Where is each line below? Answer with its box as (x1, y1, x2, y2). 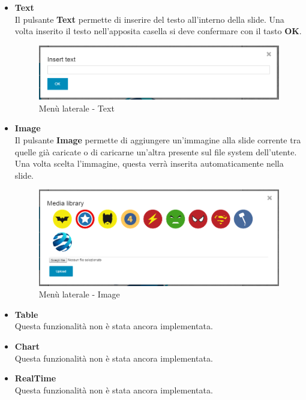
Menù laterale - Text (38, 101, 115, 114)
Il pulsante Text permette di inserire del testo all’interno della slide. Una (14, 13, 284, 25)
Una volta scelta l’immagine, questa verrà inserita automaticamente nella (14, 157, 284, 170)
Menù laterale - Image (38, 288, 120, 300)
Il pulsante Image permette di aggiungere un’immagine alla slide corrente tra (14, 134, 301, 146)
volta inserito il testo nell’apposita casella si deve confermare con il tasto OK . (14, 25, 302, 37)
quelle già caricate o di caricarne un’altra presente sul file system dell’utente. (14, 145, 297, 158)
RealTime (14, 372, 56, 384)
